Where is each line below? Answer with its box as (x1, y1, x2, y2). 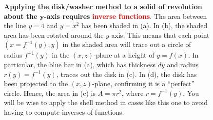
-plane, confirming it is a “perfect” (92, 78, 195, 89)
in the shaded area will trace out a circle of (62, 39, 191, 49)
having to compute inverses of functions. (4, 106, 124, 117)
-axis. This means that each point (109, 30, 210, 40)
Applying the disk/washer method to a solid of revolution (4, 1, 202, 11)
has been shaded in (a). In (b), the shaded (81, 20, 208, 30)
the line (4, 20, 26, 30)
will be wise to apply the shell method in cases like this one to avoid (4, 97, 208, 107)
